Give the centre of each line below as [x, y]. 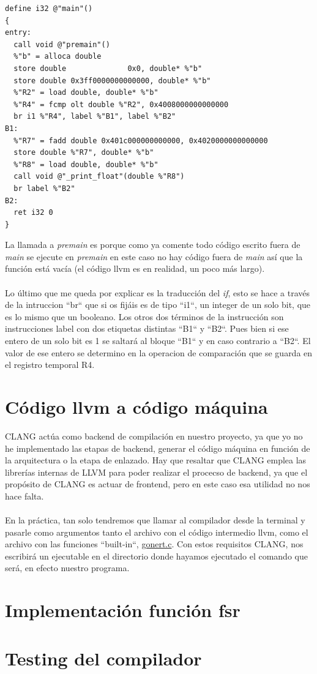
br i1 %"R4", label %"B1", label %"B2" [95, 117]
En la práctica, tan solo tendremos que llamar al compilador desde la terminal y [155, 520]
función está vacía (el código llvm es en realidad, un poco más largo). [135, 268]
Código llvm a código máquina [136, 406]
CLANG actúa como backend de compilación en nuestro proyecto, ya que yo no [154, 436]
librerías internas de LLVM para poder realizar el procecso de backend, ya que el [156, 472]
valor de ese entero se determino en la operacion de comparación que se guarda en [159, 352]
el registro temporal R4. [50, 365]
